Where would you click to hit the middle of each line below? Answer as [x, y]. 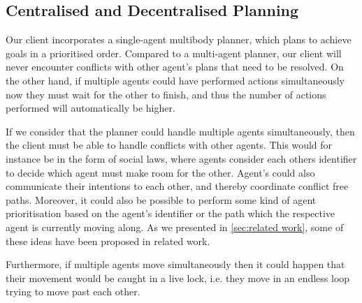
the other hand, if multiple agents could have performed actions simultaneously [175, 80]
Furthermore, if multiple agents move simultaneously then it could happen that [175, 264]
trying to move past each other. [73, 291]
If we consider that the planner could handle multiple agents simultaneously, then [180, 131]
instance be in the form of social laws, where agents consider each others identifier [181, 158]
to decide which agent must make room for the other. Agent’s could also [160, 172]
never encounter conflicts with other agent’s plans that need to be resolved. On [175, 67]
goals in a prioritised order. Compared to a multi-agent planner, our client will [174, 53]
